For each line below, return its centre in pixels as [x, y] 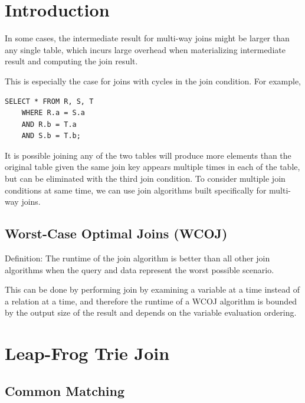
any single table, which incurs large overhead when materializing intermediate [145, 49]
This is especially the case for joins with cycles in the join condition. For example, [153, 81]
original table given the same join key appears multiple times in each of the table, [152, 167]
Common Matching [65, 390]
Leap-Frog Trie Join [87, 353]
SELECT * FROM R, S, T [49, 101]
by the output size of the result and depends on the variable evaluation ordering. [151, 312]
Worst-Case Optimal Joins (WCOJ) [116, 233]
